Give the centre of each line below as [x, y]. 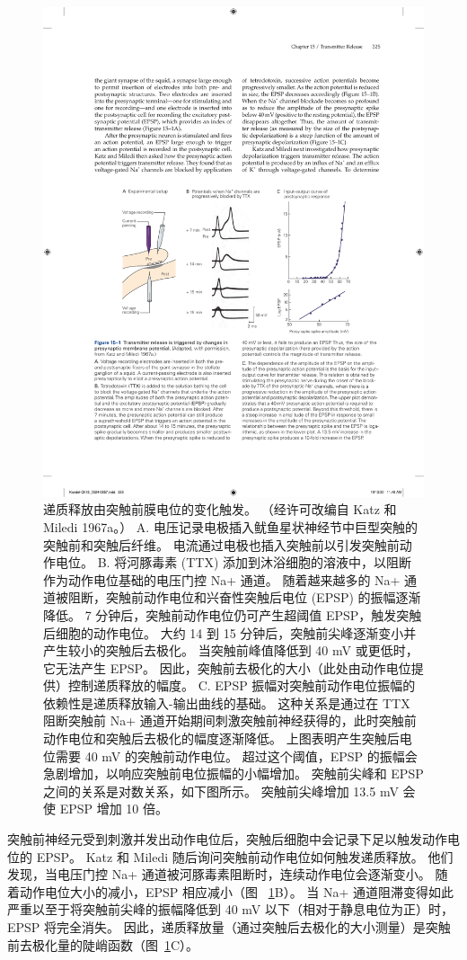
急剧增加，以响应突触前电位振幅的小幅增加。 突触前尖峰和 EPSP [233, 773]
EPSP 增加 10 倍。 [114, 809]
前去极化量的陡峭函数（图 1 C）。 [103, 944]
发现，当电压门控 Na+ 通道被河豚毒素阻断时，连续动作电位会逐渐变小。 [219, 874]
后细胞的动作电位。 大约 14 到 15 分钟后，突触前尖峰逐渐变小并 [230, 632]
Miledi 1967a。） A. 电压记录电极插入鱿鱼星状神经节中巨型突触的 [230, 526]
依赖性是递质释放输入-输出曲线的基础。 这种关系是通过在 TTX [227, 702]
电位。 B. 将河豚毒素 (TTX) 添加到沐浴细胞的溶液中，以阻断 [233, 562]
